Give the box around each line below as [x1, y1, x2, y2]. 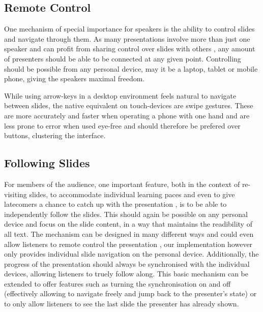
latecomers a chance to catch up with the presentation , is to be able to [4, 199, 227, 209]
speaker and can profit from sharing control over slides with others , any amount [4, 43, 255, 54]
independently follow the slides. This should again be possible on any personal [4, 208, 248, 219]
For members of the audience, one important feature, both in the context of [4, 178, 240, 189]
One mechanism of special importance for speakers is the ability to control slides [4, 23, 255, 34]
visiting [4, 189, 27, 199]
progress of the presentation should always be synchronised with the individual [4, 258, 250, 269]
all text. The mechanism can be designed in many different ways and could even [4, 228, 254, 239]
